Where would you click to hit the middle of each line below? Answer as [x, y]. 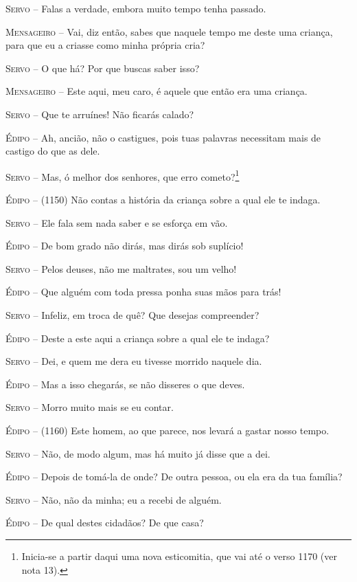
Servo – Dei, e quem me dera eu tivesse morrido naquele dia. [134, 361]
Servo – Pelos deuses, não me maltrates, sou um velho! [121, 268]
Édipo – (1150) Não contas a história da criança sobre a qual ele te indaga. [163, 199]
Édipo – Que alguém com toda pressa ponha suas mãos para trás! [143, 292]
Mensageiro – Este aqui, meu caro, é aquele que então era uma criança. [157, 91]
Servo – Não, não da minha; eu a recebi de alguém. [114, 499]
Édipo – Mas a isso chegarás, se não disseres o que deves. [125, 384]
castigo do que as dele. [53, 151]
